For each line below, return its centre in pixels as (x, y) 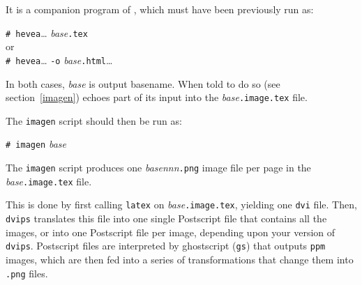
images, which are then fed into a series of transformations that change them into (180, 259)
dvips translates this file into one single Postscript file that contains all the (166, 218)
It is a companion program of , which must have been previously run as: (160, 9)
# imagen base (36, 144)
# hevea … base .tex (47, 32)
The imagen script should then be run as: (94, 120)
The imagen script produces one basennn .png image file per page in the (158, 168)
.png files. (27, 273)
